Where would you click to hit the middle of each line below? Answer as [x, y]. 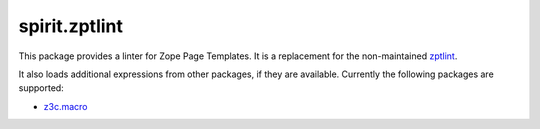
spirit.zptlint [71, 26]
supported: [41, 88]
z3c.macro [65, 106]
